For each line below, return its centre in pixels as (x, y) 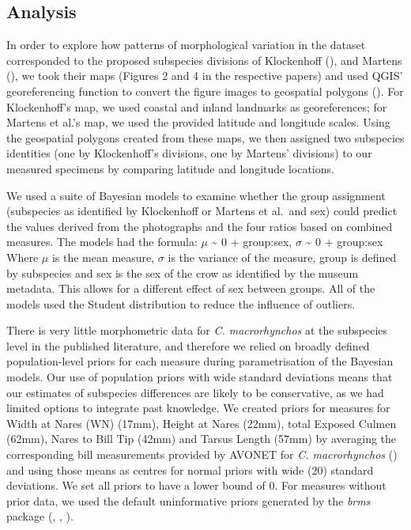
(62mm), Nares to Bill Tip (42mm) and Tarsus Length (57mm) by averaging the (202, 439)
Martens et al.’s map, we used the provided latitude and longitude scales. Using (198, 122)
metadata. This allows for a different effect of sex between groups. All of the (191, 288)
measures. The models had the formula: (102, 242)
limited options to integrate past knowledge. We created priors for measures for (198, 408)
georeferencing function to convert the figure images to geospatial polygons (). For (205, 91)
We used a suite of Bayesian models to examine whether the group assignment (196, 195)
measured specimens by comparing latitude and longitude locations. (170, 168)
